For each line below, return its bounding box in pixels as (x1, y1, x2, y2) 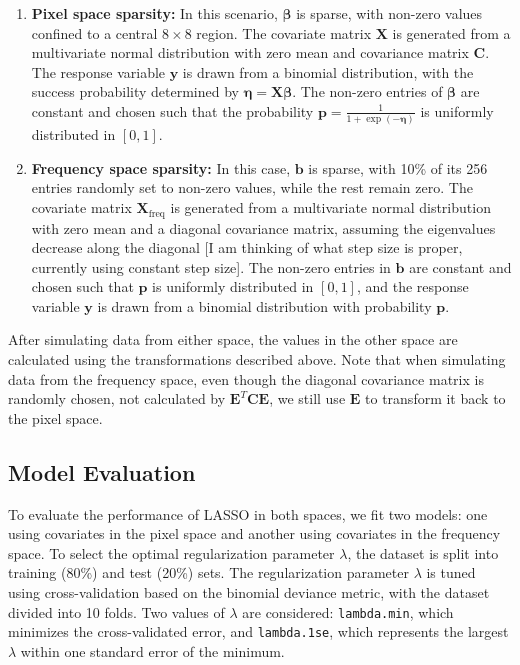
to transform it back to (365, 388, 506, 409)
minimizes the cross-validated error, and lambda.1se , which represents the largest (8, 621, 509, 642)
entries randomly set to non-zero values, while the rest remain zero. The (31, 177, 473, 198)
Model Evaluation (8, 456, 196, 487)
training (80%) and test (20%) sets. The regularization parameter (8, 562, 409, 583)
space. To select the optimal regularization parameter (8, 542, 335, 563)
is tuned (426, 562, 476, 583)
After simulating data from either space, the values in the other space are (8, 329, 458, 350)
